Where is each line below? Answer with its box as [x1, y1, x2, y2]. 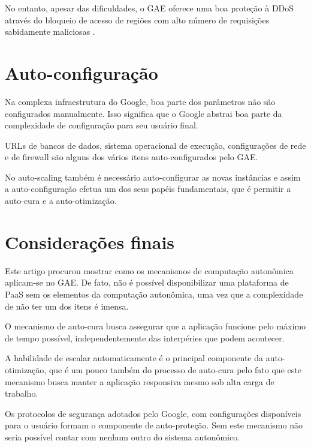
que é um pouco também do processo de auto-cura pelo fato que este [49, 363, 301, 376]
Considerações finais [5, 229, 175, 254]
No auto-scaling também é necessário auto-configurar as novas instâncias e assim [5, 170, 301, 183]
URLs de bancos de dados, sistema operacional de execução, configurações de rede [5, 139, 306, 151]
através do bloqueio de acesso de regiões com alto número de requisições [5, 13, 270, 26]
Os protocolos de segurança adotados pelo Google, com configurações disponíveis [5, 407, 301, 419]
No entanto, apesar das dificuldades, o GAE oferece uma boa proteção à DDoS [5, 2, 294, 14]
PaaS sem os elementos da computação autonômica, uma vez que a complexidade [5, 287, 303, 300]
